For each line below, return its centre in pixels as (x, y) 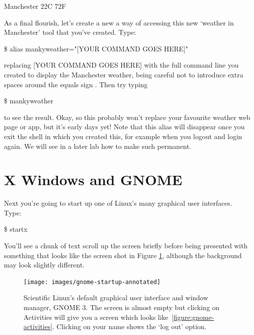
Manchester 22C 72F (35, 6)
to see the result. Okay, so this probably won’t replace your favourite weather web (127, 117)
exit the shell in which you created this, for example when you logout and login (123, 136)
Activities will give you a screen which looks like (96, 317)
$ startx (16, 229)
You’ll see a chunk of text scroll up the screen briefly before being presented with (126, 246)
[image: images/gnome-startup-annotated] (92, 282)
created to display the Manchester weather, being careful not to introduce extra (124, 74)
